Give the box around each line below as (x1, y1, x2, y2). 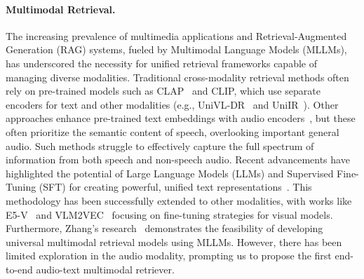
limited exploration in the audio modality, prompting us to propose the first (6, 248, 332, 263)
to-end (6, 261, 33, 276)
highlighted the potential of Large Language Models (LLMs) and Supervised (6, 165, 334, 180)
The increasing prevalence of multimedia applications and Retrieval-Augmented (6, 28, 347, 43)
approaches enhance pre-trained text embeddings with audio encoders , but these (6, 111, 356, 125)
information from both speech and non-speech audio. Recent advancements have (6, 152, 350, 167)
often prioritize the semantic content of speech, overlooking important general (6, 124, 339, 139)
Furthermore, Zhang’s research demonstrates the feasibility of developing (6, 221, 323, 236)
